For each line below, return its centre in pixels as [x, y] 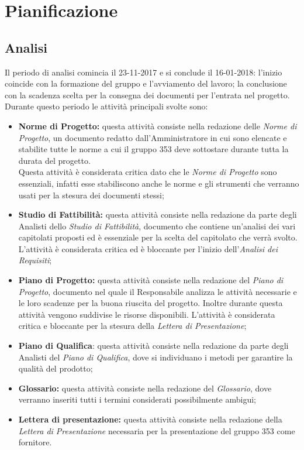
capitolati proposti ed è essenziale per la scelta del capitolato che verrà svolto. [158, 237]
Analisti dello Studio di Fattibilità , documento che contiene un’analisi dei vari [157, 226]
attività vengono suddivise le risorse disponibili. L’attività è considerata [147, 314]
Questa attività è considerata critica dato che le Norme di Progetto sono [148, 172]
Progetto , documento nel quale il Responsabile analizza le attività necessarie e [158, 291]
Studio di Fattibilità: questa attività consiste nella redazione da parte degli [158, 214]
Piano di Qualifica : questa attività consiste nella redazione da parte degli [153, 346]
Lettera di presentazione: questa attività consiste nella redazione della [150, 419]
